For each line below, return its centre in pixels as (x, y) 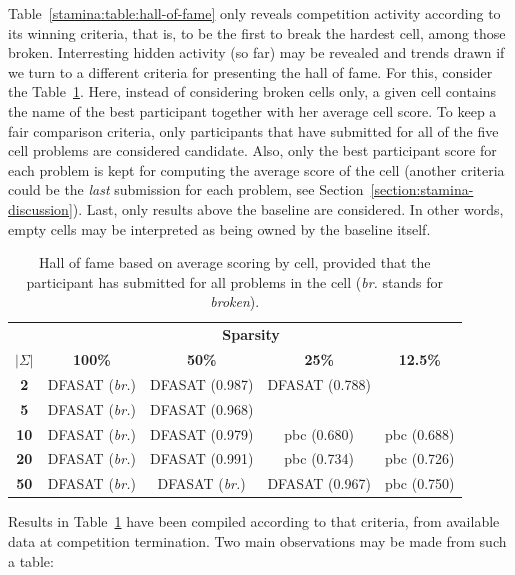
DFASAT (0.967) (319, 483)
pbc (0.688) (419, 433)
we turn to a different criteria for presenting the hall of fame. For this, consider (250, 71)
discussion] (40, 208)
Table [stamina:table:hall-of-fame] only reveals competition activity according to (254, 13)
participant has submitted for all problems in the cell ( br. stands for (235, 281)
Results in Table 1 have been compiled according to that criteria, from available (254, 521)
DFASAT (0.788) (319, 383)
